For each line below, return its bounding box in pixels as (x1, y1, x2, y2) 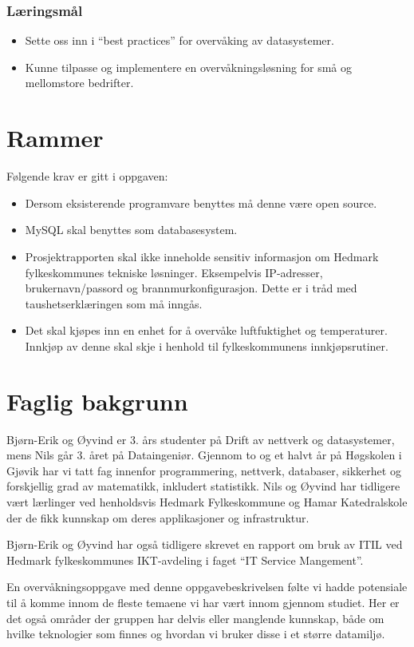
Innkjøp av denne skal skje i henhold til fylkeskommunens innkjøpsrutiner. (25, 337, 388, 354)
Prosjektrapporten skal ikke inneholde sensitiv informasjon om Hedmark (25, 248, 379, 264)
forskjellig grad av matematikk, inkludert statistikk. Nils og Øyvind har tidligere (6, 478, 400, 494)
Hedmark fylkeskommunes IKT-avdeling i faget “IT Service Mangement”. (6, 551, 364, 568)
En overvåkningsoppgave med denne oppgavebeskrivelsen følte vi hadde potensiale (6, 578, 408, 595)
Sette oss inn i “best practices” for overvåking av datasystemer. (25, 32, 334, 49)
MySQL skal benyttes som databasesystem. (25, 221, 238, 238)
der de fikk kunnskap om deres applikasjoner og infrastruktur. (6, 509, 310, 526)
